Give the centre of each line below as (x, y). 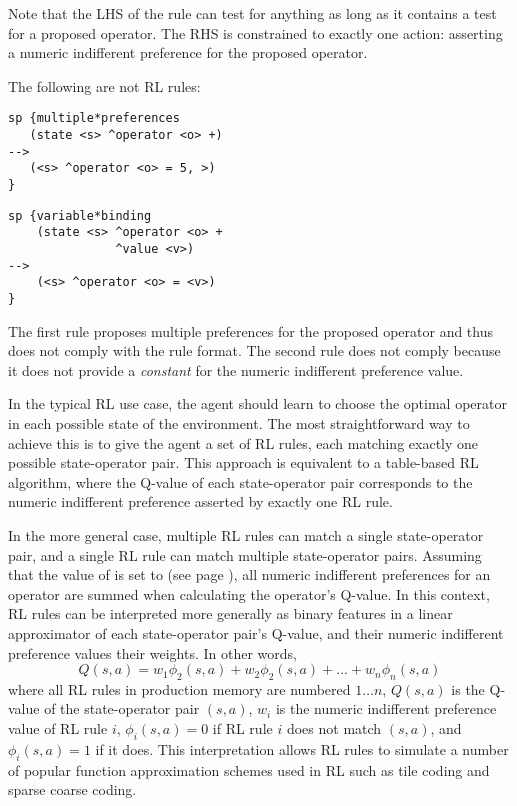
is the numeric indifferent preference (386, 708)
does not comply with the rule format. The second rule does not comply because (254, 350)
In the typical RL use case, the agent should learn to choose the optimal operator (257, 403)
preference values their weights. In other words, (152, 652)
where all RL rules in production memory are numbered (179, 688)
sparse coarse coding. (72, 789)
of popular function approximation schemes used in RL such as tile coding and (249, 769)
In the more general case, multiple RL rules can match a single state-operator (246, 534)
